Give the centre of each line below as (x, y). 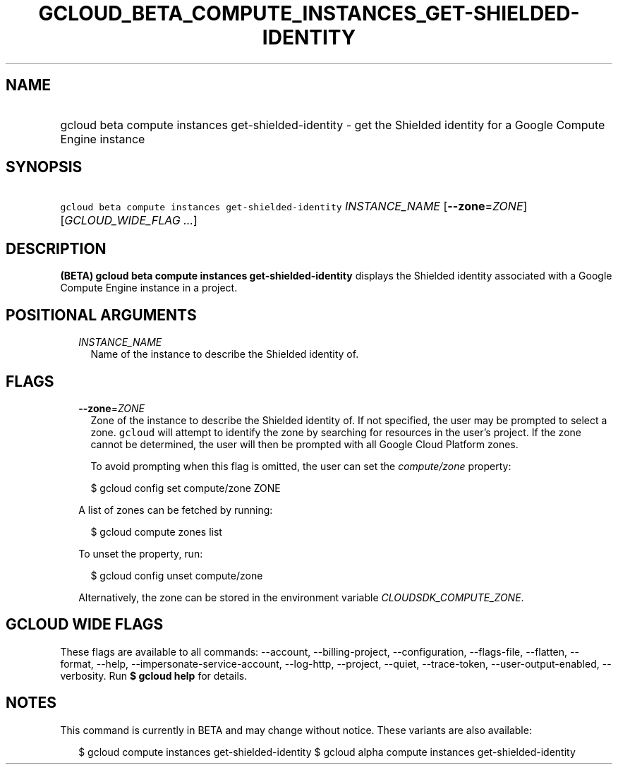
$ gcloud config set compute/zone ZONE (186, 488)
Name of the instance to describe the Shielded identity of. (225, 354)
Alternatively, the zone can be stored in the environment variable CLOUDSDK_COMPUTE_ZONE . (301, 597)
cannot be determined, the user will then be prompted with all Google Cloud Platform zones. (304, 444)
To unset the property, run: (141, 553)
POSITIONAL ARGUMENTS (101, 315)
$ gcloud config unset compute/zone (177, 575)
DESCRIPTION (56, 248)
